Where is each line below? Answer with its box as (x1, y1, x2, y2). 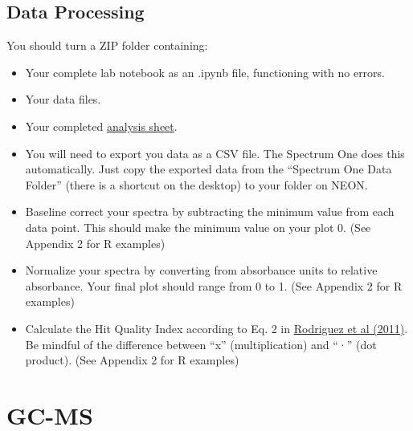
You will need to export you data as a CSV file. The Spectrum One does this (25, 144, 405, 161)
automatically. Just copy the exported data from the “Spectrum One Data (25, 161, 392, 177)
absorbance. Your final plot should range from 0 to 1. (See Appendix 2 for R (25, 277, 403, 294)
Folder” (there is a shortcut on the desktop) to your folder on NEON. (25, 176, 368, 193)
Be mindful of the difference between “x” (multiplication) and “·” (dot (25, 335, 377, 352)
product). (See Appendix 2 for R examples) (25, 352, 239, 368)
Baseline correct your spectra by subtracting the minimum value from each (25, 203, 395, 220)
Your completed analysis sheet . (25, 117, 178, 134)
